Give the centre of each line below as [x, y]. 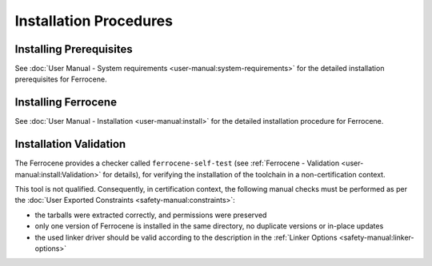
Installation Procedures [94, 21]
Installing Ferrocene [66, 103]
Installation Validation [70, 144]
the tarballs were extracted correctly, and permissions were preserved [151, 215]
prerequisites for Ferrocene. [61, 79]
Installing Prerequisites [74, 49]
